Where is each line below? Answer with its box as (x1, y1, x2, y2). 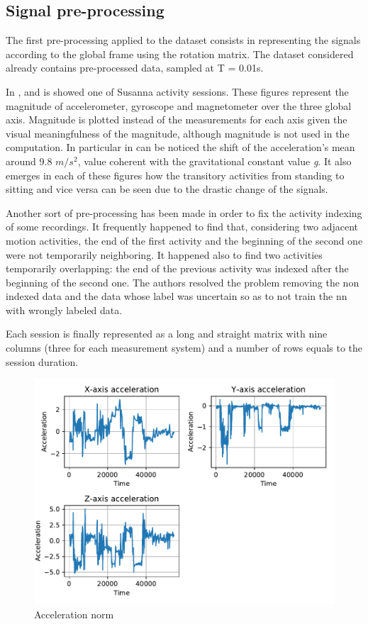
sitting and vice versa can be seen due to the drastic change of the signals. (6, 182, 328, 196)
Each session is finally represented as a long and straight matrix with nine (6, 326, 328, 341)
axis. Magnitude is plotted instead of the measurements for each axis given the (6, 112, 347, 127)
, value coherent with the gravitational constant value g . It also (77, 153, 352, 168)
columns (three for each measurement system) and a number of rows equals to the (6, 340, 363, 355)
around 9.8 (6, 153, 52, 168)
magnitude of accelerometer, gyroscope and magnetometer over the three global (6, 98, 352, 113)
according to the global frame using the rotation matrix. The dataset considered (6, 46, 354, 61)
